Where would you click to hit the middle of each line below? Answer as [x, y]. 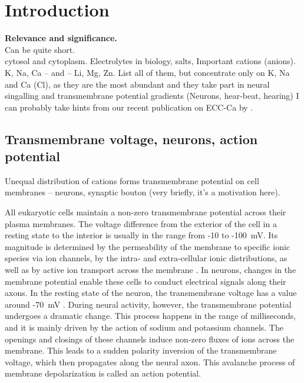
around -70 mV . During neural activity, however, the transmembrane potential [148, 304]
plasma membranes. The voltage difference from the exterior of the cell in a [141, 223]
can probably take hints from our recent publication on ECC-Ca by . [129, 107]
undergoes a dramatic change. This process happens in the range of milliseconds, [151, 316]
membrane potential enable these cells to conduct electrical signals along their [146, 281]
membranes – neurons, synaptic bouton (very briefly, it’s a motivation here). [143, 192]
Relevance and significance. [61, 38]
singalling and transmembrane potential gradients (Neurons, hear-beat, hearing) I [152, 96]
